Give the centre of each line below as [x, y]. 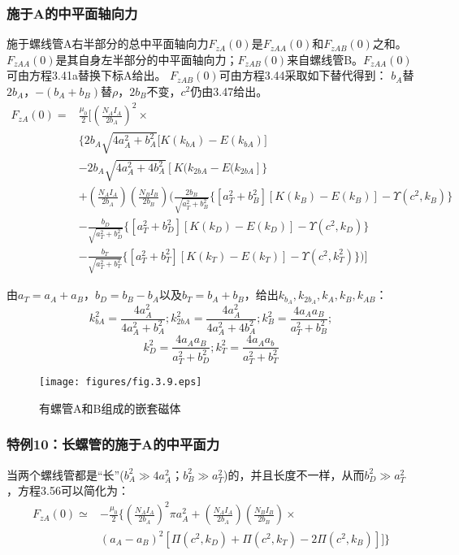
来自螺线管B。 [325, 59]
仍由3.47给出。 [229, 91]
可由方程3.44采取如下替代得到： [303, 75]
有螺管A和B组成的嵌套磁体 [110, 408]
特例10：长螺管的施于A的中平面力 [113, 444]
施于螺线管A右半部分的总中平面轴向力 [108, 43]
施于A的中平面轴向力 [72, 13]
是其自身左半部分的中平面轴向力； [147, 59]
